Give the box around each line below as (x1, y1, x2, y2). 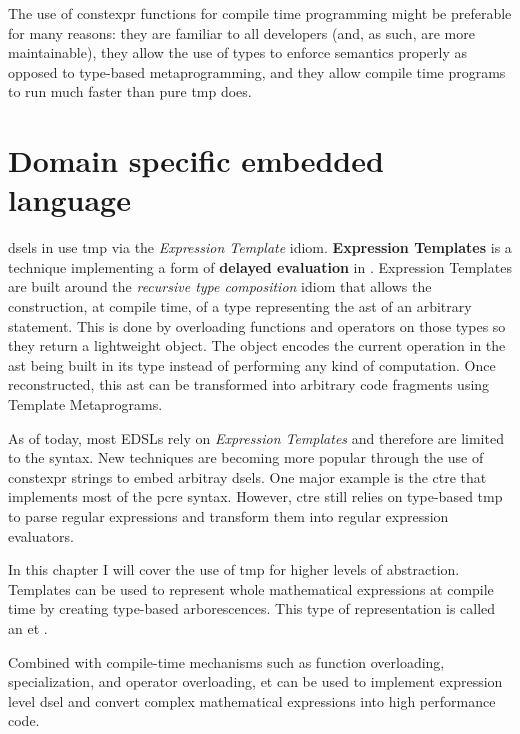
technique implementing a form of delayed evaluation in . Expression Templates (8, 256, 512, 277)
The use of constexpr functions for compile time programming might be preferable (8, 3, 512, 23)
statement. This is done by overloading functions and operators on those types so (8, 315, 506, 336)
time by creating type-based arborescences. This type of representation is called (8, 598, 496, 619)
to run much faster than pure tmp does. (8, 81, 252, 102)
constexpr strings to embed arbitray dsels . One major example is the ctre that (8, 466, 487, 487)
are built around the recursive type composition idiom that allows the (8, 276, 432, 297)
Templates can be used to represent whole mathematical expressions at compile (8, 578, 494, 599)
